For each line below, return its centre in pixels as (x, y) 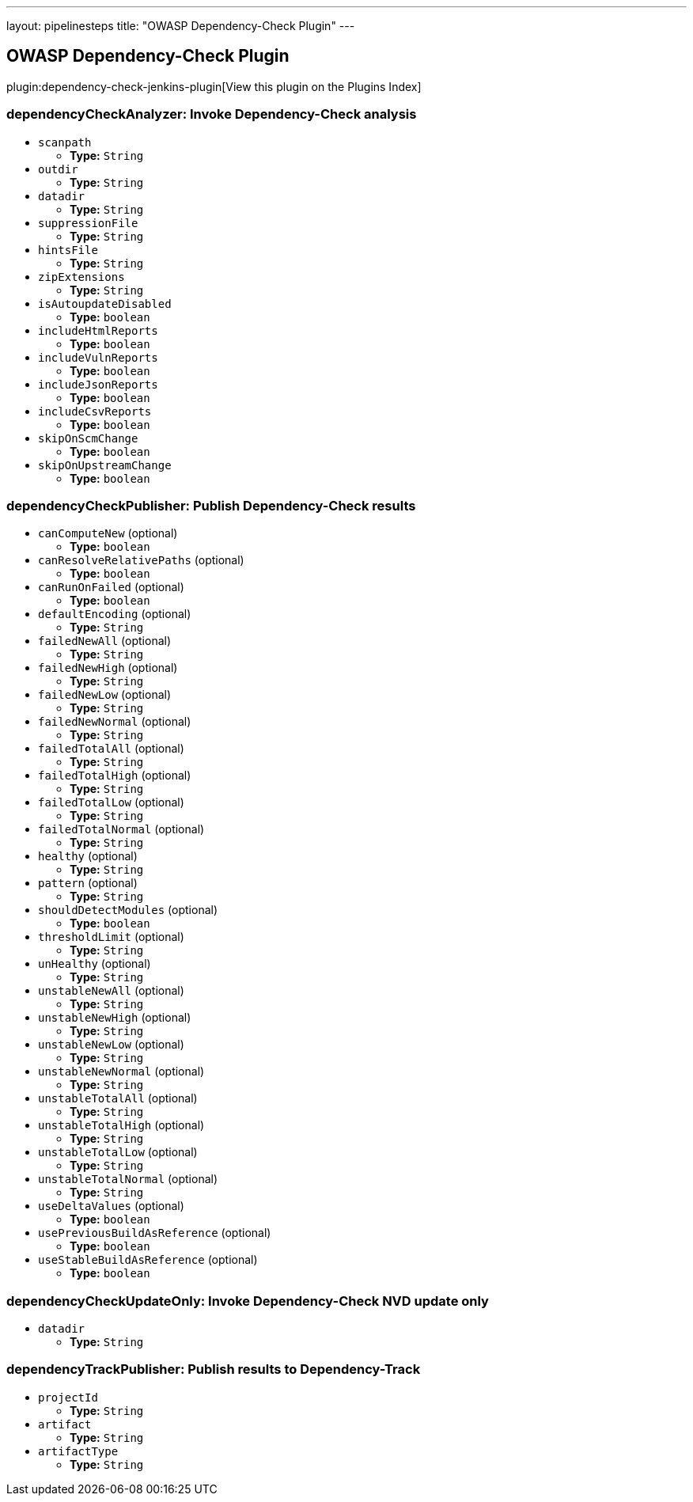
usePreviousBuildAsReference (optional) (155, 1233)
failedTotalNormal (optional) (121, 829)
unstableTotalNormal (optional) (128, 1179)
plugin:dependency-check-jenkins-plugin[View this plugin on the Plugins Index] (214, 86)
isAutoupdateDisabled (105, 303)
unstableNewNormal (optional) (121, 1072)
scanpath (65, 142)
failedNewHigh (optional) (108, 668)
